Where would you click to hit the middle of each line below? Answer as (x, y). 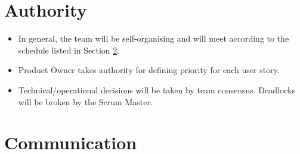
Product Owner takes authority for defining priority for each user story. (149, 70)
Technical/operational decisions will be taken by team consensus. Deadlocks (157, 89)
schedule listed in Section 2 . (69, 50)
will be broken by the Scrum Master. (85, 101)
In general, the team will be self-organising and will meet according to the (154, 38)
